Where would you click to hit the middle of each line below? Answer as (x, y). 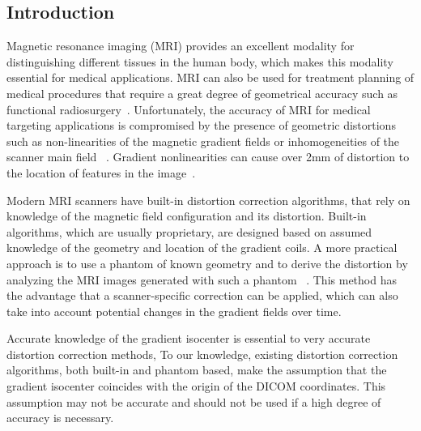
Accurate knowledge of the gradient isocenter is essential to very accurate (189, 338)
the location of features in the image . (101, 172)
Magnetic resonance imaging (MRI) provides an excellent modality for (181, 46)
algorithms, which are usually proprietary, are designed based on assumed (189, 231)
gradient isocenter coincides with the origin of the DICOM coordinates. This (196, 386)
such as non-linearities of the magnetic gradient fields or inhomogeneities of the (203, 141)
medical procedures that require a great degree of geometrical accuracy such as (202, 93)
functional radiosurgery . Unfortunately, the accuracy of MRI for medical (189, 109)
